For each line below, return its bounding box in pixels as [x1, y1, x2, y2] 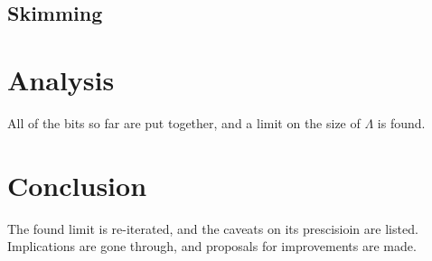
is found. [377, 113, 426, 132]
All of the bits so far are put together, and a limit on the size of [7, 113, 361, 132]
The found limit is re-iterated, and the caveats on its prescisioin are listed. [7, 219, 418, 238]
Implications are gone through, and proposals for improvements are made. [7, 237, 417, 256]
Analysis [7, 61, 115, 98]
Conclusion [7, 166, 147, 203]
